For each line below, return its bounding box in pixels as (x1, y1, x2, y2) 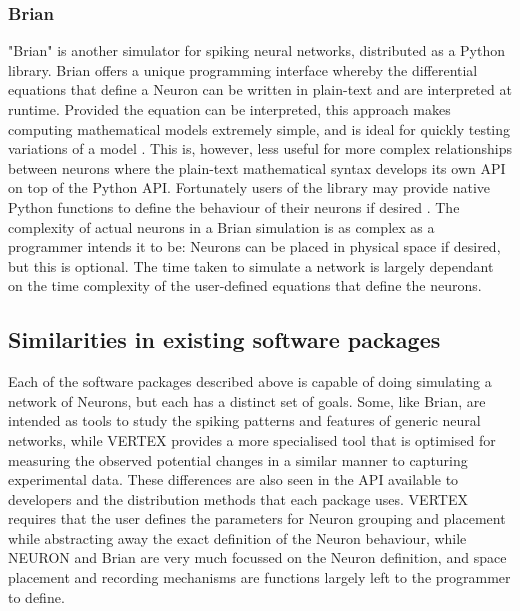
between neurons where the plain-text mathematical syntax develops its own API (8, 157, 506, 178)
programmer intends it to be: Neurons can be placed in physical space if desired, (8, 236, 501, 257)
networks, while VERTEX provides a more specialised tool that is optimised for (8, 429, 496, 450)
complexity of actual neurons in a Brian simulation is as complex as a (8, 216, 435, 237)
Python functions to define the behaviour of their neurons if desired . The (8, 196, 460, 217)
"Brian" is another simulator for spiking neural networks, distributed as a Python (8, 40, 505, 61)
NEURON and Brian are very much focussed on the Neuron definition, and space (8, 547, 507, 568)
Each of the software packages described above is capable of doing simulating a (8, 371, 492, 392)
